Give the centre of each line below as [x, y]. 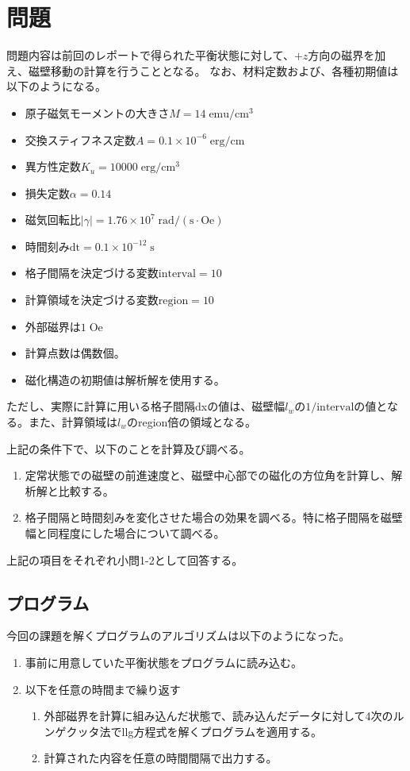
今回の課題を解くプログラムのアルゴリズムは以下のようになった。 [178, 636]
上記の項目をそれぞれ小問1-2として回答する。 [125, 559]
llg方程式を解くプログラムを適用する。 [222, 731]
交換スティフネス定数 [80, 139]
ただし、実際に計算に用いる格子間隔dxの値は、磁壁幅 [146, 406]
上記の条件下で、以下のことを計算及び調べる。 [128, 448]
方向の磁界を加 [347, 55]
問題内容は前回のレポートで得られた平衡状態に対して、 [150, 55]
